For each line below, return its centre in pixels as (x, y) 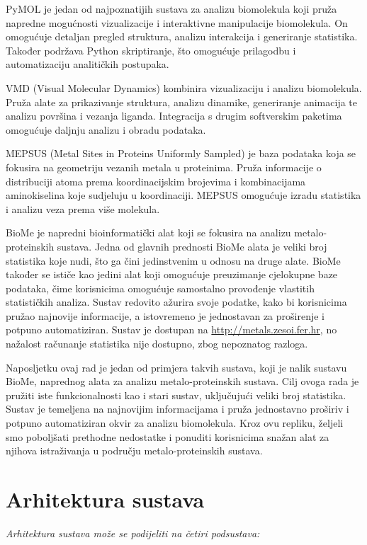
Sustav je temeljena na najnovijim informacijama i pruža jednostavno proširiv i (177, 409)
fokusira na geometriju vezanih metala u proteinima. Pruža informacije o (164, 167)
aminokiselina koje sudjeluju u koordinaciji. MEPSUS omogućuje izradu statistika (183, 195)
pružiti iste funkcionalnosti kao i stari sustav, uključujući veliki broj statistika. (176, 395)
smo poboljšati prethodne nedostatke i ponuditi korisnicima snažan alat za (168, 436)
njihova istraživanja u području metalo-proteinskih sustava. (134, 451)
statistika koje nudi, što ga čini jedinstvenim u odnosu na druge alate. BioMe (173, 260)
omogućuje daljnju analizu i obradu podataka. (106, 129)
